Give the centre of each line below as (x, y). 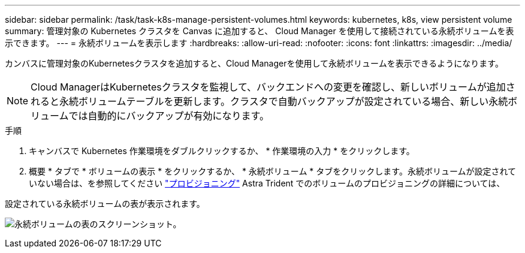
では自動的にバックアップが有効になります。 (169, 116)
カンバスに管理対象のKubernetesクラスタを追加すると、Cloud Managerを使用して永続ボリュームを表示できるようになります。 (254, 63)
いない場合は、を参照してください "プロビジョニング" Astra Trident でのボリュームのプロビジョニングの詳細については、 (267, 183)
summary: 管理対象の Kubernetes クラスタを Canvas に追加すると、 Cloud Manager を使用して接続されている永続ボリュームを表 (260, 31)
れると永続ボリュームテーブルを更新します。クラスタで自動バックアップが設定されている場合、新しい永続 (269, 101)
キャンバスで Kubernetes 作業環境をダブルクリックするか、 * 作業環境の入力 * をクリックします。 (222, 151)
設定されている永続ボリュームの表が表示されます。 (105, 204)
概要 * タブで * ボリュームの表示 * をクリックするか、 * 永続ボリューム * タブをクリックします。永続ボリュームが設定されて (273, 171)
